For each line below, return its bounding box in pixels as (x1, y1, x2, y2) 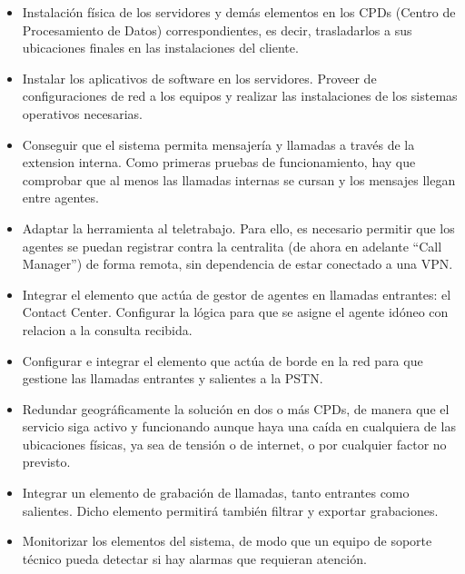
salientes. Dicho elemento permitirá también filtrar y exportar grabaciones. (22, 500, 439, 520)
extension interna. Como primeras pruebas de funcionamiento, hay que (22, 153, 416, 172)
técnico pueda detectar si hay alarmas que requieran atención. (22, 549, 367, 568)
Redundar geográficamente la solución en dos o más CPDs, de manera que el (22, 399, 450, 418)
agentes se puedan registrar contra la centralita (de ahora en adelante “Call (22, 236, 442, 255)
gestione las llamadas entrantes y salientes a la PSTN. (22, 369, 323, 388)
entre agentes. (22, 188, 99, 207)
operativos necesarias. (22, 104, 143, 123)
